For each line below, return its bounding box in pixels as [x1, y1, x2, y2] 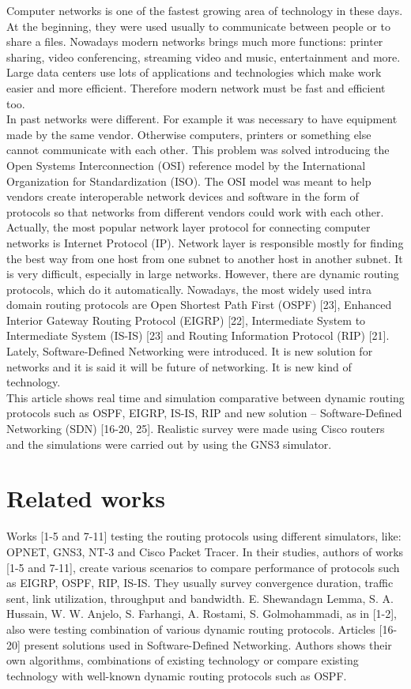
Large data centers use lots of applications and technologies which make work [6, 64, 382, 81]
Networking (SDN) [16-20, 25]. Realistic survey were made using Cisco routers [6, 420, 385, 437]
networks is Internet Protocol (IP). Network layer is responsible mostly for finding [6, 234, 404, 250]
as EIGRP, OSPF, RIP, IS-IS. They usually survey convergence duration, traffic [6, 574, 394, 591]
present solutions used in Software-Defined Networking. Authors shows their [24, 636, 392, 653]
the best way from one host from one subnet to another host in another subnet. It [6, 250, 403, 266]
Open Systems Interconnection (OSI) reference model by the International [6, 156, 366, 173]
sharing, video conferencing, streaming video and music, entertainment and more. [6, 48, 401, 65]
